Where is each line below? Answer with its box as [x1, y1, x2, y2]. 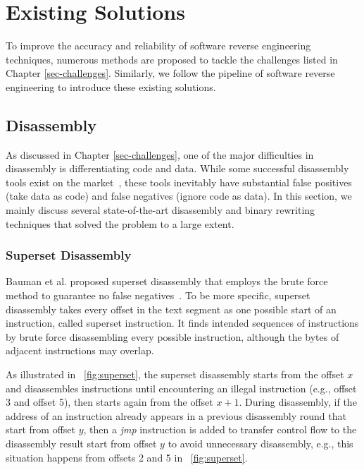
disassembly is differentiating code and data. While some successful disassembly [6, 161, 349, 176]
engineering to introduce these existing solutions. [6, 79, 216, 94]
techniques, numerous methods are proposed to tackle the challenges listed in [6, 52, 338, 66]
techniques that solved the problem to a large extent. [6, 216, 234, 231]
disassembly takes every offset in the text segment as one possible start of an [6, 301, 337, 316]
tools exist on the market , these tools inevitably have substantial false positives [6, 174, 352, 189]
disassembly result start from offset [6, 436, 157, 451]
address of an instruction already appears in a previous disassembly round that [6, 408, 346, 423]
